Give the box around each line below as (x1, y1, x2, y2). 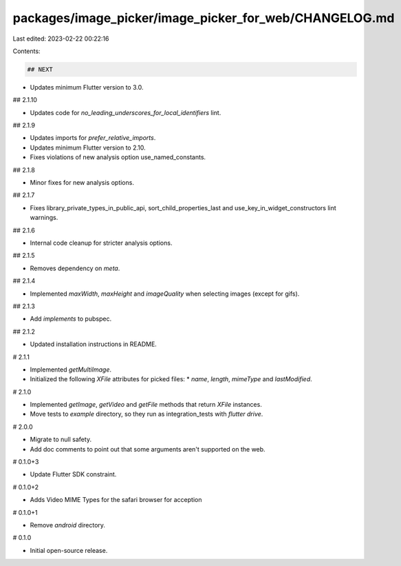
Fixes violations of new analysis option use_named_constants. (30, 153, 206, 161)
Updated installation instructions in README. (30, 340, 158, 348)
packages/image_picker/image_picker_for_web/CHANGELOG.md (12, 10, 395, 26)
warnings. (30, 214, 58, 222)
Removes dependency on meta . (30, 264, 120, 272)
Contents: (12, 47, 41, 55)
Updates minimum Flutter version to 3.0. (30, 83, 144, 91)
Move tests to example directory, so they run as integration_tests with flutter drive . (30, 410, 263, 418)
